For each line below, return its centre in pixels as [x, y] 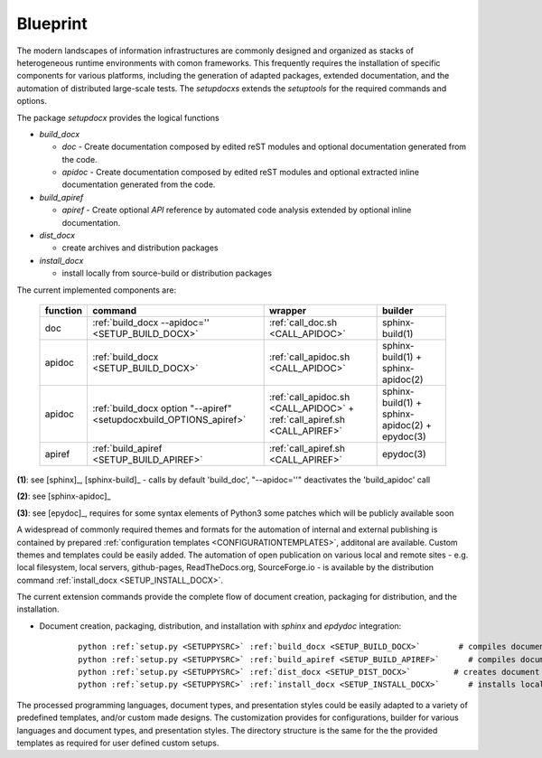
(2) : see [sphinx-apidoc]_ [64, 496]
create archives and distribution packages [140, 248]
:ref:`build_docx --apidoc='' [150, 323]
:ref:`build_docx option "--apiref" [162, 408]
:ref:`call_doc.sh [303, 323]
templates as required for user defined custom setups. [118, 743]
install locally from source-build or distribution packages [167, 273]
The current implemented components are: [96, 290]
